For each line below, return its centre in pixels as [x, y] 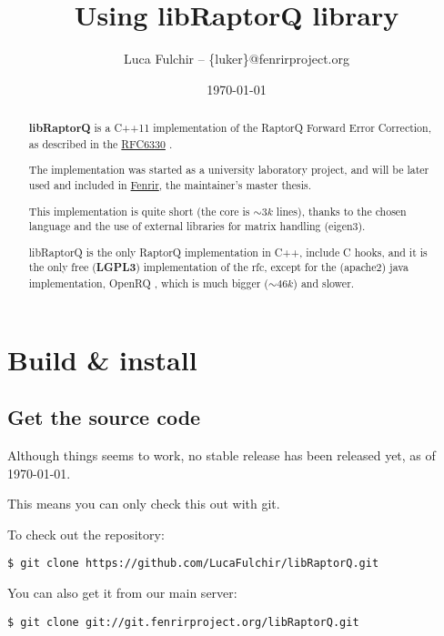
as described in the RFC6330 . [101, 143]
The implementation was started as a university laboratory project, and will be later [229, 170]
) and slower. [324, 283]
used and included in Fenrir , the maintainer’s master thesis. [170, 184]
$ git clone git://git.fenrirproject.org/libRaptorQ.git [183, 622]
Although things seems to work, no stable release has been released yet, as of [222, 455]
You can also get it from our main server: [122, 593]
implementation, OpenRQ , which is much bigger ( [148, 283]
